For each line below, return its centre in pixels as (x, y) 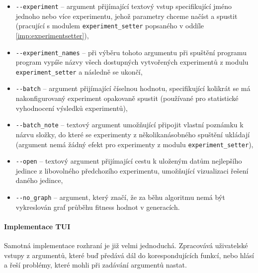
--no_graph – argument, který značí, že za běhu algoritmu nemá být (120, 197)
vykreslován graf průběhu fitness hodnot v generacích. (98, 207)
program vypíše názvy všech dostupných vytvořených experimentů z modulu (132, 62)
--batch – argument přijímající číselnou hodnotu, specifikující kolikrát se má (133, 88)
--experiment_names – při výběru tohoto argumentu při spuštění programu (131, 52)
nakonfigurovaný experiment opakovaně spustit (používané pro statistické (127, 98)
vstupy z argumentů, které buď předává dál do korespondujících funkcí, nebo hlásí (129, 255)
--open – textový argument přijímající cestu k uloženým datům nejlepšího (129, 161)
